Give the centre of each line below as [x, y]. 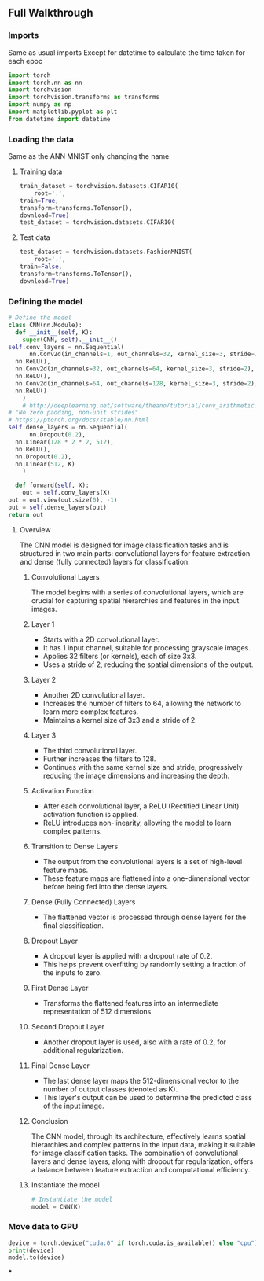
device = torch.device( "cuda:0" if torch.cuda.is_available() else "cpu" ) [133, 1243]
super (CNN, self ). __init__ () [70, 340]
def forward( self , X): [52, 486]
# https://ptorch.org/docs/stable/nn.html [79, 420]
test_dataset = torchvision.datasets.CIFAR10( [97, 223]
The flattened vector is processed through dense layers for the [145, 917]
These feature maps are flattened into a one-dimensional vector [146, 878]
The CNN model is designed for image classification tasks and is [124, 545]
